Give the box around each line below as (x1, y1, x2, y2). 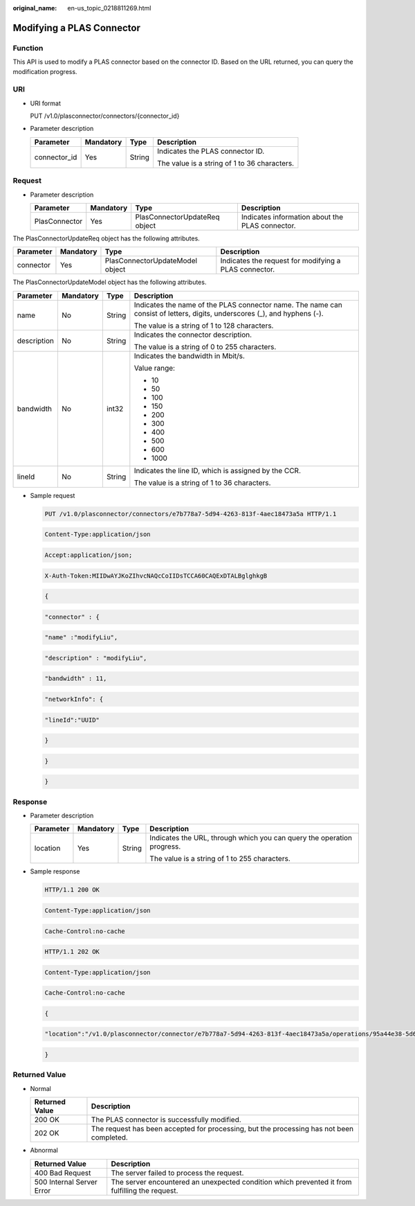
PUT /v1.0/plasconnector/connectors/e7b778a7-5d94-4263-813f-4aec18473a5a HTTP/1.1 (44, 510, 337, 517)
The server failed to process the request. (111, 1168, 244, 1178)
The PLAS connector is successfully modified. (91, 1115, 241, 1125)
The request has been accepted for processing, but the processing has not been (91, 1124, 354, 1134)
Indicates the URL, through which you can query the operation (149, 833, 353, 843)
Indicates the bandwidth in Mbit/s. (133, 351, 246, 360)
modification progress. (12, 67, 77, 76)
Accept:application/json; (44, 551, 133, 559)
